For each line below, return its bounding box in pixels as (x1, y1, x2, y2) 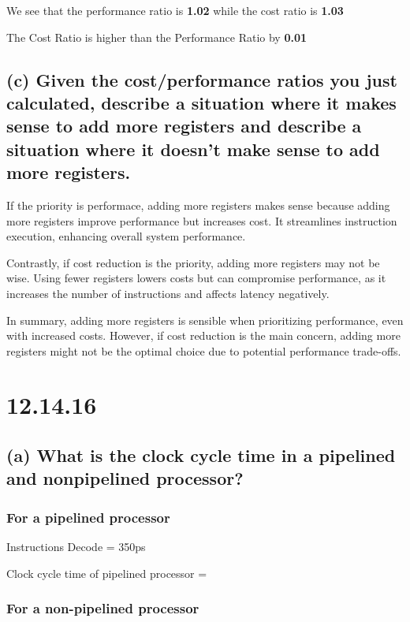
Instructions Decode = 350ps (6, 538, 146, 555)
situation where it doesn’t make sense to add (6, 136, 380, 161)
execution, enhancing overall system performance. (6, 228, 246, 244)
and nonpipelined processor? (6, 466, 244, 490)
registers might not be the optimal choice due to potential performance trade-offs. (6, 342, 401, 359)
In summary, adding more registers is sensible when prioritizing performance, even (6, 311, 404, 328)
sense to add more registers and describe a (6, 114, 362, 138)
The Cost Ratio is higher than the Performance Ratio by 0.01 (6, 28, 307, 45)
